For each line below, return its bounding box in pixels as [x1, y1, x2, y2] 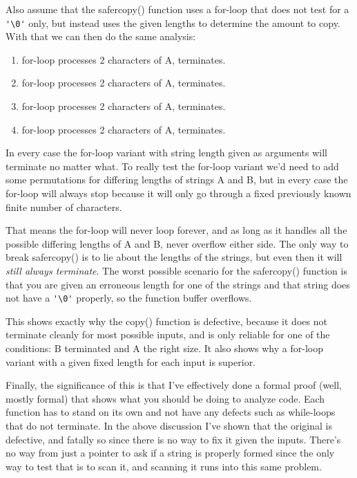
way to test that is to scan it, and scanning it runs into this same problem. [6, 459, 322, 473]
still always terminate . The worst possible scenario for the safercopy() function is [6, 263, 347, 277]
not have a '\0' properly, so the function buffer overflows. [6, 291, 252, 305]
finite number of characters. [6, 199, 122, 214]
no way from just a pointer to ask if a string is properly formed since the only [6, 445, 335, 460]
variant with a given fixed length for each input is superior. [6, 354, 256, 369]
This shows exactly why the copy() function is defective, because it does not [6, 313, 327, 328]
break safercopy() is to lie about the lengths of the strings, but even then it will [6, 250, 342, 264]
